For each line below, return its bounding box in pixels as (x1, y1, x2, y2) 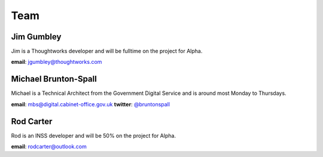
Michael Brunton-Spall (11, 74, 97, 84)
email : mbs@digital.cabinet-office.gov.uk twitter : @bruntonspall (11, 100, 170, 107)
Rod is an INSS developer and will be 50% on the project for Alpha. (11, 132, 176, 139)
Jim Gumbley (11, 32, 62, 42)
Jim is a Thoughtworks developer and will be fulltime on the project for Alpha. (11, 48, 203, 55)
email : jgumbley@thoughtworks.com (11, 59, 102, 66)
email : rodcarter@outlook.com (11, 143, 87, 150)
